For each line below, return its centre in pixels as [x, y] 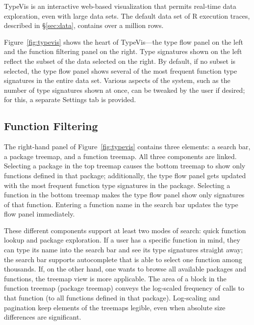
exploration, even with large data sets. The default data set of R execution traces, [127, 15]
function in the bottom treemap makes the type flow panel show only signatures [124, 195]
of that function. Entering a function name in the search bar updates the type [121, 204]
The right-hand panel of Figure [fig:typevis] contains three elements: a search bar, [127, 147]
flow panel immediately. [39, 214]
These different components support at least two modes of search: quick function [125, 230]
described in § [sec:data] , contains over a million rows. [84, 25]
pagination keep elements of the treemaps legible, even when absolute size [115, 307]
